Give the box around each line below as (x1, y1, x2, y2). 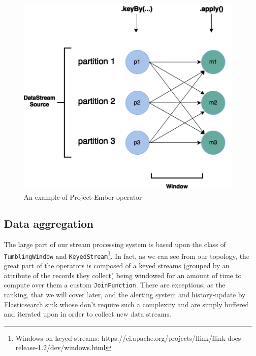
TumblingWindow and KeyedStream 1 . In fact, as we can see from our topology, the (4, 249, 250, 261)
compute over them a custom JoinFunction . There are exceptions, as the (4, 280, 225, 290)
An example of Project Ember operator (24, 192, 142, 202)
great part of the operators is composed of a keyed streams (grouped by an (4, 260, 230, 271)
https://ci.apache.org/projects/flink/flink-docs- (101, 332, 244, 343)
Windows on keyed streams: (15, 332, 99, 343)
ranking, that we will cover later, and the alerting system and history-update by (4, 289, 246, 299)
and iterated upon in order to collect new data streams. (4, 309, 171, 319)
